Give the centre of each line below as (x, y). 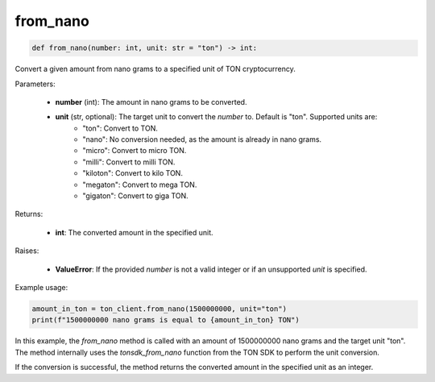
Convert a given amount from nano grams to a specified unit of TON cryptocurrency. (155, 69)
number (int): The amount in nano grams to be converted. (151, 102)
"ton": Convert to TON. (120, 128)
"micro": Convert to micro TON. (135, 151)
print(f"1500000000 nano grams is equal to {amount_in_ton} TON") (166, 320)
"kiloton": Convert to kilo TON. (133, 173)
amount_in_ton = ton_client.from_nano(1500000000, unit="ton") (159, 309)
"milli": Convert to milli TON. (129, 162)
